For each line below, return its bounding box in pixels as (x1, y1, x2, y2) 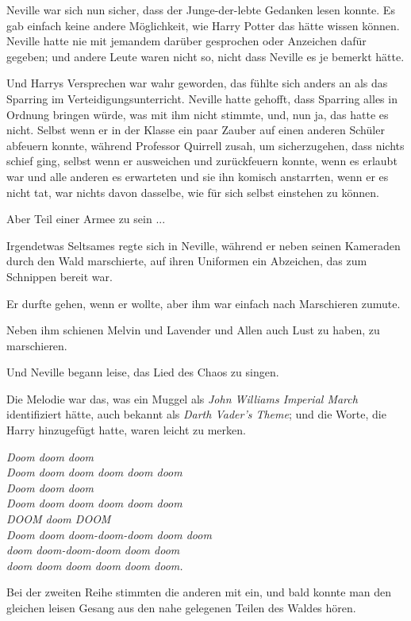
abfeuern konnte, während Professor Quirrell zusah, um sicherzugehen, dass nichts (6, 137, 405, 153)
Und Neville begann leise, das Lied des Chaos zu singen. (6, 364, 279, 380)
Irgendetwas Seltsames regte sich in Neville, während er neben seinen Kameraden (6, 237, 401, 253)
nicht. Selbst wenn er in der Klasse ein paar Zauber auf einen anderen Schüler (6, 121, 385, 138)
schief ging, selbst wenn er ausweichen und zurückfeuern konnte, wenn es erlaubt (6, 152, 398, 169)
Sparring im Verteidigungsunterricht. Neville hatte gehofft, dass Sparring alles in (6, 90, 398, 106)
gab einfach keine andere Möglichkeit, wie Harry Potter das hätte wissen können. (6, 17, 400, 33)
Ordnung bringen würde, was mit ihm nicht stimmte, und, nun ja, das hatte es (6, 106, 389, 122)
